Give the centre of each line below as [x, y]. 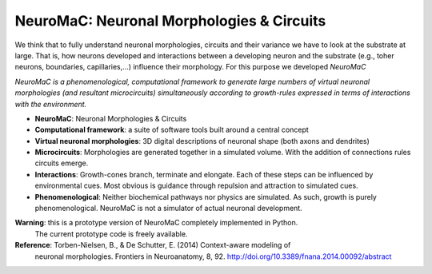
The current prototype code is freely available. [111, 234]
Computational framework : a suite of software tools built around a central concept [172, 130]
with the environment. [51, 104]
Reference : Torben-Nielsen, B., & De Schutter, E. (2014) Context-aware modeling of [153, 245]
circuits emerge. [62, 163]
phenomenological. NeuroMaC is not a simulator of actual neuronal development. [169, 208]
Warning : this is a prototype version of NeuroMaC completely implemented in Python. [156, 223]
